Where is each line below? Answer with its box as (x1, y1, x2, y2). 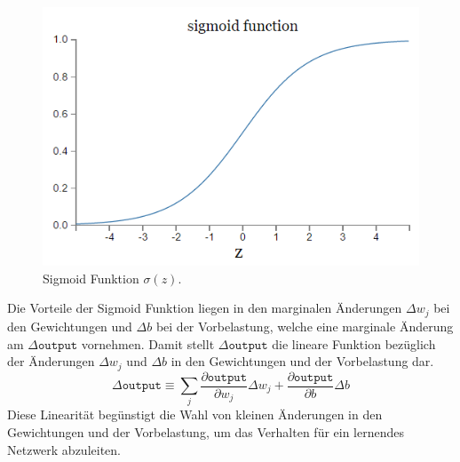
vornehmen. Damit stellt (81, 334, 215, 353)
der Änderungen (7, 352, 95, 370)
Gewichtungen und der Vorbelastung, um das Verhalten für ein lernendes (7, 422, 405, 441)
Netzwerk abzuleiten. (7, 440, 121, 458)
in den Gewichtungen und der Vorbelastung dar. (171, 352, 434, 370)
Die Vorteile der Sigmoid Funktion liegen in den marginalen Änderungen (7, 299, 402, 317)
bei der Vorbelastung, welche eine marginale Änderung (155, 316, 454, 335)
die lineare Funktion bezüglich (272, 334, 436, 353)
